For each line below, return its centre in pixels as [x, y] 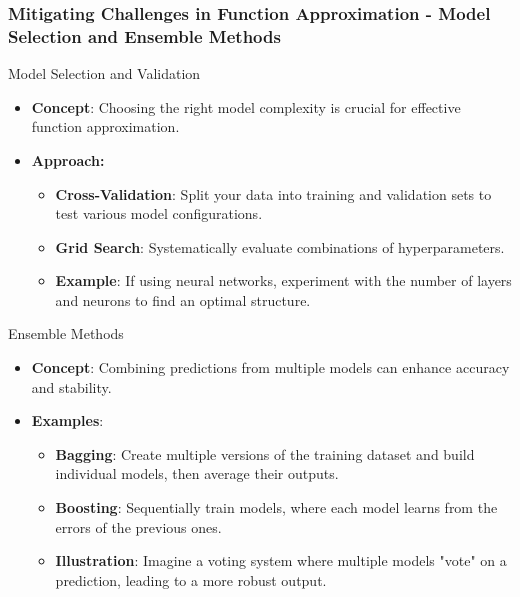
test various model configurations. [159, 213]
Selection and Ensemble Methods [144, 35]
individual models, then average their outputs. [197, 473]
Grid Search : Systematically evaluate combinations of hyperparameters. [280, 246]
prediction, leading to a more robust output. [191, 579]
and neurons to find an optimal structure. [183, 299]
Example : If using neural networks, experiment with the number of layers [283, 280]
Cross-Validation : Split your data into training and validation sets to [273, 193]
